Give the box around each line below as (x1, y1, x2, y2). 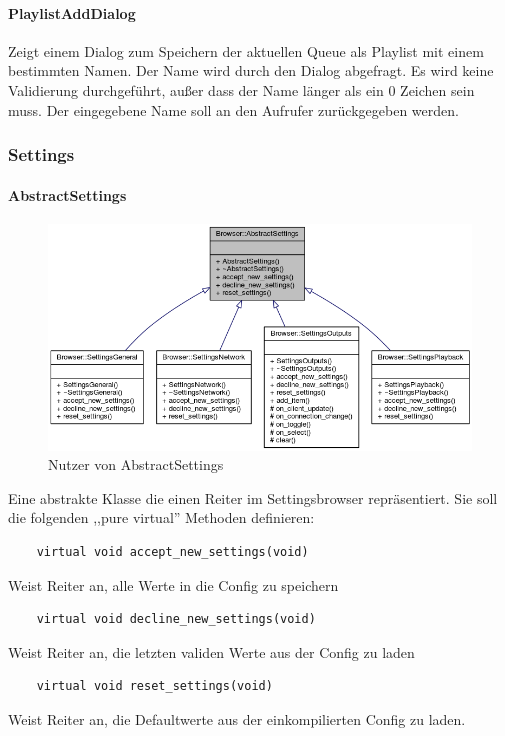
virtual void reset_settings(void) (36, 679, 273, 694)
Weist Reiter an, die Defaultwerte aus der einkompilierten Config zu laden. (8, 709, 466, 730)
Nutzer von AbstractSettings (48, 454, 224, 475)
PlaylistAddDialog (8, 2, 136, 23)
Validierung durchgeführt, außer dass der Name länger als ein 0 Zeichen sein (8, 79, 475, 100)
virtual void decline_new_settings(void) (36, 612, 316, 627)
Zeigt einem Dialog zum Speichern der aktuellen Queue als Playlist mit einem (8, 40, 484, 61)
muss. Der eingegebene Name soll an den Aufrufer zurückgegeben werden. (8, 99, 459, 120)
